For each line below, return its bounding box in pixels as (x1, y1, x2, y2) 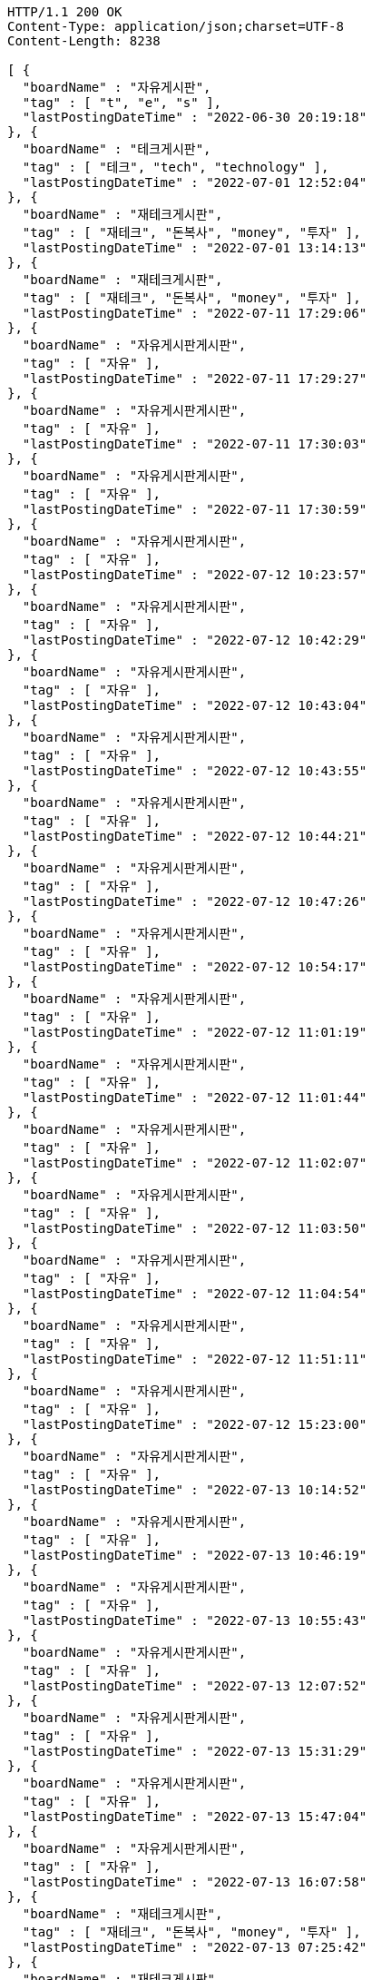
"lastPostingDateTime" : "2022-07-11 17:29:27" (22, 371, 367, 386)
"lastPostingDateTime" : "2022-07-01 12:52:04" (22, 175, 367, 190)
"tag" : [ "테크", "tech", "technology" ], (22, 160, 329, 174)
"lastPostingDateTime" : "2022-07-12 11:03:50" (22, 1221, 367, 1236)
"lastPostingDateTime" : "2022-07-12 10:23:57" (22, 567, 367, 582)
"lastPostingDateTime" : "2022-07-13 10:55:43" (22, 1613, 367, 1628)
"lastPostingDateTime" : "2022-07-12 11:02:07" (22, 1156, 367, 1170)
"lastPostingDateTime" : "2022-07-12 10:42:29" (22, 633, 367, 647)
